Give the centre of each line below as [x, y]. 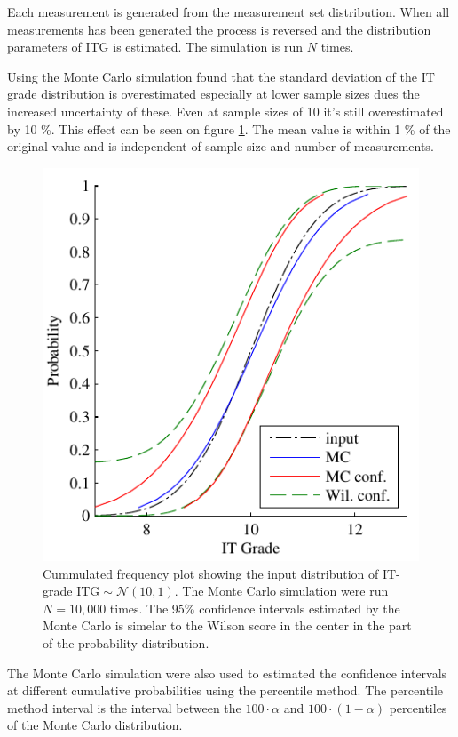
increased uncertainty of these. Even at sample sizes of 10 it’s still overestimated [225, 111]
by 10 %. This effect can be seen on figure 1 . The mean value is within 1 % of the [229, 128]
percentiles [418, 707]
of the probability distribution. [126, 642]
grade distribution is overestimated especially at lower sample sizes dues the [213, 94]
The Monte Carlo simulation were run [285, 591]
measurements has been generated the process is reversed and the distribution [219, 29]
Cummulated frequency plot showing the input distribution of [211, 573]
